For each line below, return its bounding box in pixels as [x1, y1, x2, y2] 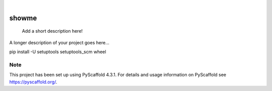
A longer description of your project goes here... [9, 39, 109, 45]
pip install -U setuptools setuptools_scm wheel [9, 49, 106, 55]
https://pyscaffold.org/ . [9, 78, 57, 85]
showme [9, 14, 37, 22]
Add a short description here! [22, 28, 83, 34]
